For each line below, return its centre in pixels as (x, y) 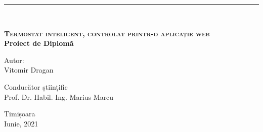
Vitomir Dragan (29, 70)
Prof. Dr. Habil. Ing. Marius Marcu (59, 96)
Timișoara (20, 114)
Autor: (14, 60)
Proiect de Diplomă (39, 43)
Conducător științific (36, 86)
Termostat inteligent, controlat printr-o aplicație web (107, 33)
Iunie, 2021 (21, 123)
